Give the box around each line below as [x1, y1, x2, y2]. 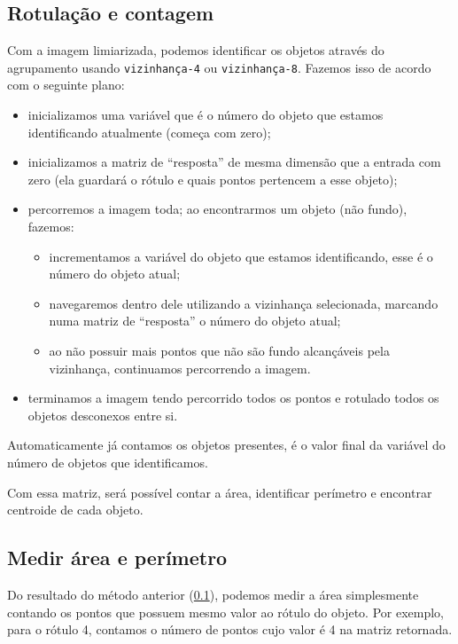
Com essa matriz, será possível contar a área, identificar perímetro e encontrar [7, 483, 432, 501]
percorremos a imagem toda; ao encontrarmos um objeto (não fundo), [27, 200, 408, 218]
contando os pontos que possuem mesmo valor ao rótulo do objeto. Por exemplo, [7, 602, 445, 621]
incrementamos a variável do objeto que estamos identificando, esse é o [49, 247, 433, 265]
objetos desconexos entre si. [27, 405, 178, 424]
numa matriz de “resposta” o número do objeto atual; [49, 311, 341, 330]
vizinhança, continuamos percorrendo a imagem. [49, 358, 311, 377]
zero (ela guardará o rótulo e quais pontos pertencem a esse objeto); [27, 169, 398, 188]
